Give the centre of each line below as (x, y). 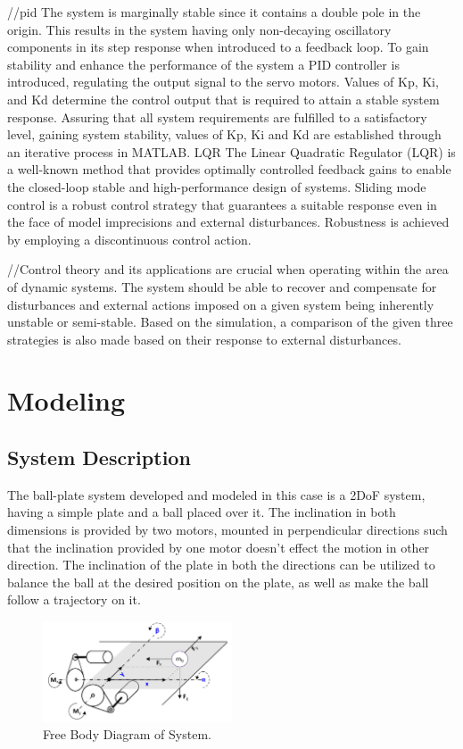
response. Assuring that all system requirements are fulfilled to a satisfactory (217, 117)
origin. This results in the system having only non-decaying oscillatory (199, 29)
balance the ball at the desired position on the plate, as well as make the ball (218, 582)
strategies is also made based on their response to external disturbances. (204, 339)
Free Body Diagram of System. (127, 734)
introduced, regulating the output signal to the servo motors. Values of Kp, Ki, (223, 82)
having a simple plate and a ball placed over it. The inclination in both (202, 512)
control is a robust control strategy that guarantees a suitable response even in (222, 204)
